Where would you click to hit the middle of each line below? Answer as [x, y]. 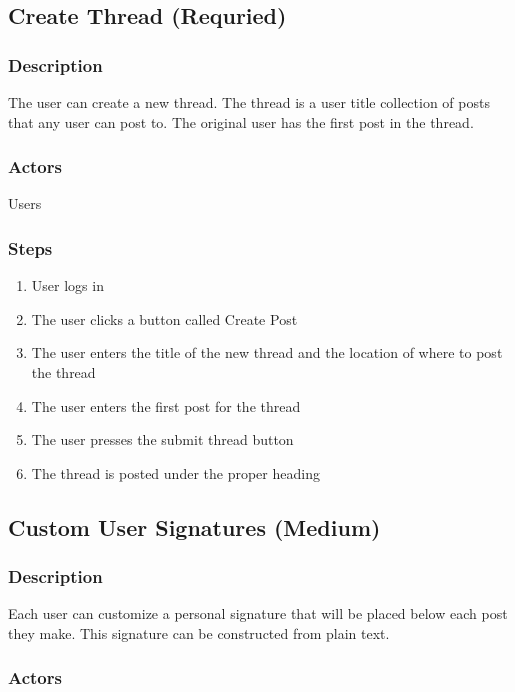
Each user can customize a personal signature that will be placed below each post [258, 613]
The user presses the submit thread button [162, 439]
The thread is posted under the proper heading [175, 472]
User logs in [67, 285]
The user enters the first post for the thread [166, 405]
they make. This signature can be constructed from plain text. [199, 632]
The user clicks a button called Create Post [164, 318]
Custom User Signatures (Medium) [194, 526]
